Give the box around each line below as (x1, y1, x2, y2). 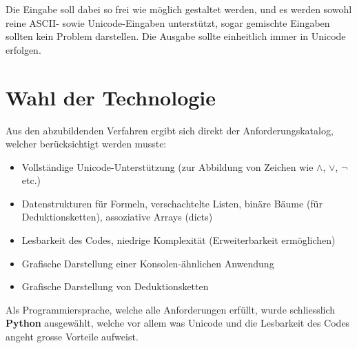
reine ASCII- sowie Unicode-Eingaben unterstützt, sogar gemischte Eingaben (6, 15, 330, 30)
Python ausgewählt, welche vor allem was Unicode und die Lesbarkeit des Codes (6, 316, 350, 330)
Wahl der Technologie (6, 83, 216, 111)
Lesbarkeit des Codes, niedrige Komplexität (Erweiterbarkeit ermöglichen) (21, 233, 336, 247)
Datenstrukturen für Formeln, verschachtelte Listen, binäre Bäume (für (21, 196, 323, 210)
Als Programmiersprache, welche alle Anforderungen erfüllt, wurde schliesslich (6, 302, 336, 316)
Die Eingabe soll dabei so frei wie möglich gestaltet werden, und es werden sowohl (6, 2, 352, 16)
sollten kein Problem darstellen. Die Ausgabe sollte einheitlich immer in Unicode (6, 29, 346, 43)
